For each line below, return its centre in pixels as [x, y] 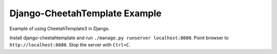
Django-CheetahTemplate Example [85, 13]
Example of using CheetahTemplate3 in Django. [60, 29]
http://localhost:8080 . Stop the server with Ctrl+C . [70, 45]
